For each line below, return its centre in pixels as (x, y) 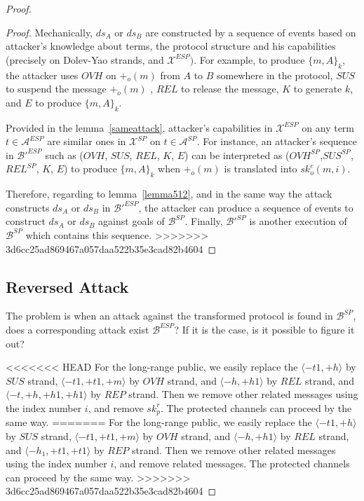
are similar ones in (87, 141)
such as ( (64, 155)
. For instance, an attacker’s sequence (277, 141)
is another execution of (298, 221)
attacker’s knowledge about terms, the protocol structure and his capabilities (171, 46)
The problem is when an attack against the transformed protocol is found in (169, 316)
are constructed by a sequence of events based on (251, 32)
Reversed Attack (67, 286)
